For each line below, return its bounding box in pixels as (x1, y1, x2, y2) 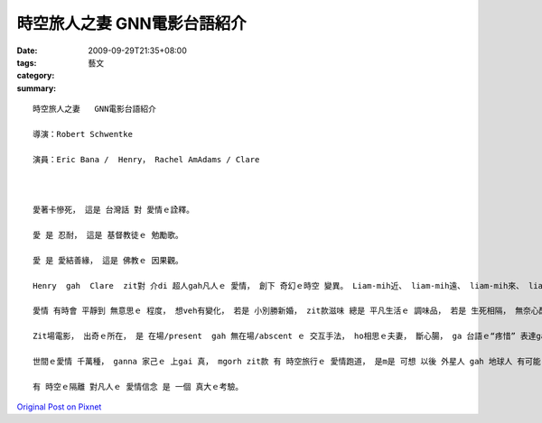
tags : (16, 57, 37, 68)
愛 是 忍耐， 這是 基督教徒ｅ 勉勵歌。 (33, 230, 184, 241)
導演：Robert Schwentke (33, 129, 133, 139)
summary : (16, 82, 57, 94)
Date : (16, 45, 38, 56)
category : (16, 70, 55, 81)
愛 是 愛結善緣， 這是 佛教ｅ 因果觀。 (33, 255, 184, 265)
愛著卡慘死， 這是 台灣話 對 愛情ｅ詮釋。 (33, 205, 194, 216)
